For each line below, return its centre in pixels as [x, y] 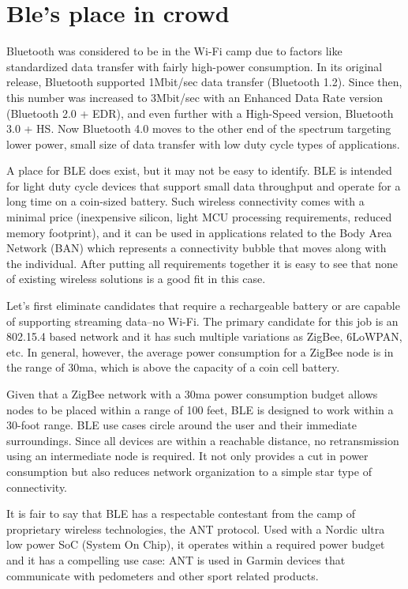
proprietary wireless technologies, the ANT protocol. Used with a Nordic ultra [196, 529]
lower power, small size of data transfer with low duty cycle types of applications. [203, 143]
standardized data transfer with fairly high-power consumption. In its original [195, 66]
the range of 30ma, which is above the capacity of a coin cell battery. [173, 367]
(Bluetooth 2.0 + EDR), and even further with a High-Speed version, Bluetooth [200, 113]
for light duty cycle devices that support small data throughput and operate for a [204, 185]
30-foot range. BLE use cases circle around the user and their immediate [182, 425]
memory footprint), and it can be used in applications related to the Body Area [199, 232]
